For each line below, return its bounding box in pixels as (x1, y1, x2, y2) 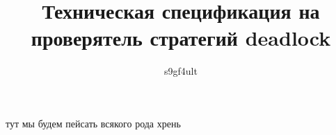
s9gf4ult (164, 64, 198, 78)
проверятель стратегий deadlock (31, 24, 331, 52)
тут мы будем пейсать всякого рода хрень (6, 116, 181, 130)
